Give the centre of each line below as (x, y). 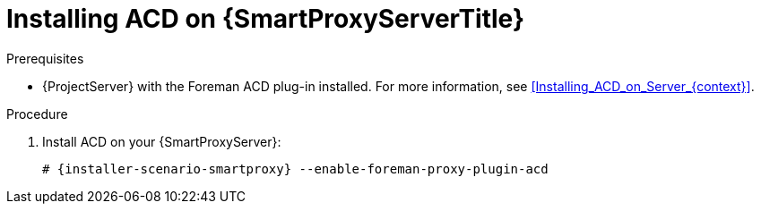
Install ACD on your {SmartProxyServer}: (162, 141)
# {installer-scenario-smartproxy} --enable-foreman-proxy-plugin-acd (295, 169)
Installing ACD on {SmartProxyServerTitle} (266, 19)
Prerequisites (45, 58)
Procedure (37, 114)
